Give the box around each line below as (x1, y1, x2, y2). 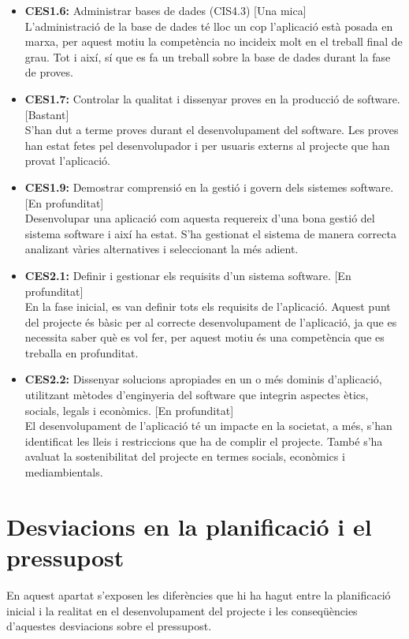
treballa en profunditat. (24, 344, 139, 361)
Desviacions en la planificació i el (6, 510, 372, 542)
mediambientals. (24, 464, 103, 480)
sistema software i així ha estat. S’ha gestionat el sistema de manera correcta (24, 225, 396, 241)
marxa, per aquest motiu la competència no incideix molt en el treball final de (24, 33, 403, 50)
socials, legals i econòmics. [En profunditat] (24, 402, 234, 418)
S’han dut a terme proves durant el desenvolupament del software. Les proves (24, 121, 399, 138)
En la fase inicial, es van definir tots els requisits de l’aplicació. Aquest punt (24, 298, 391, 315)
